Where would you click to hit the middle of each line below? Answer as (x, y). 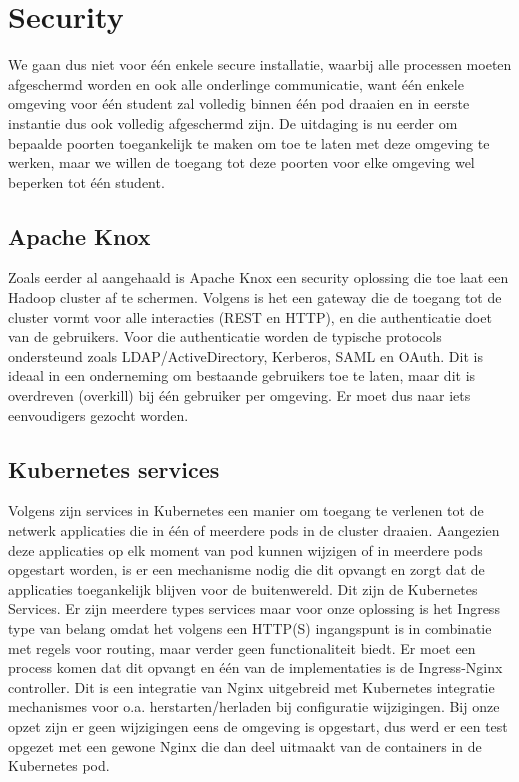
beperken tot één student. (86, 181)
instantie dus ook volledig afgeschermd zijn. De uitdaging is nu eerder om (233, 122)
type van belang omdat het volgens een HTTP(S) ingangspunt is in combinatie (250, 628)
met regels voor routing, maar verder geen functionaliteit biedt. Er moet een (242, 647)
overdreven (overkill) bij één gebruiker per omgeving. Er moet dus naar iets (239, 395)
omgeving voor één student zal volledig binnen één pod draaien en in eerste (239, 103)
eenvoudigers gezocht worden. (98, 414)
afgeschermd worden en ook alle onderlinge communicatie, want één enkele (236, 83)
